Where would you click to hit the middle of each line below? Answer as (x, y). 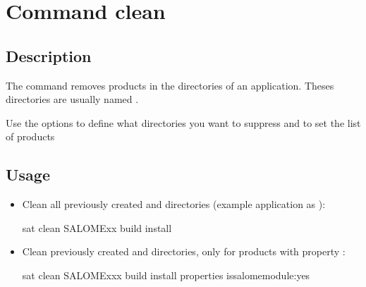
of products (30, 136)
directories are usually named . (72, 99)
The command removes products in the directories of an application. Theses (170, 85)
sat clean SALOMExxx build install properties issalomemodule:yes (166, 275)
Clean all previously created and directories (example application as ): (174, 204)
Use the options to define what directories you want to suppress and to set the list (183, 122)
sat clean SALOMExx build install (97, 227)
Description (49, 55)
